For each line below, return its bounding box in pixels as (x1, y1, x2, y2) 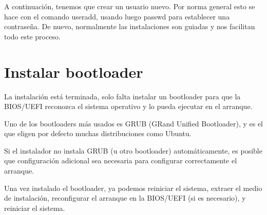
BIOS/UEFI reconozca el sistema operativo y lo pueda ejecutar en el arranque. (4, 101, 253, 112)
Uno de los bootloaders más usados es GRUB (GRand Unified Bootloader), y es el (4, 118, 263, 128)
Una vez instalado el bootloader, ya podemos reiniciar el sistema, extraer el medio (4, 182, 262, 193)
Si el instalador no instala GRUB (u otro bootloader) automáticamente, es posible (4, 145, 262, 156)
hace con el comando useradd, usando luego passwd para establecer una (4, 11, 230, 21)
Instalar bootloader (4, 61, 143, 82)
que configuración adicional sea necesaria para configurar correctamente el (4, 155, 237, 166)
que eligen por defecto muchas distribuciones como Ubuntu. (4, 128, 192, 139)
